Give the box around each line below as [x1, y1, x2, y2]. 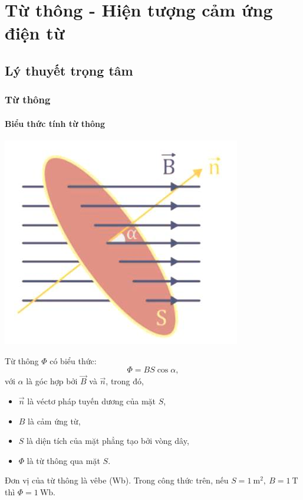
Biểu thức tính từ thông [5, 117, 105, 129]
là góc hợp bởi [26, 375, 78, 387]
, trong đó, [106, 375, 144, 387]
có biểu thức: [50, 354, 97, 367]
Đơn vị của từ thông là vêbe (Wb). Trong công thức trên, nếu [5, 474, 229, 486]
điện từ [5, 21, 65, 45]
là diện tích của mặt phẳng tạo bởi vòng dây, [27, 434, 189, 447]
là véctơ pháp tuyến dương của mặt [27, 394, 156, 407]
